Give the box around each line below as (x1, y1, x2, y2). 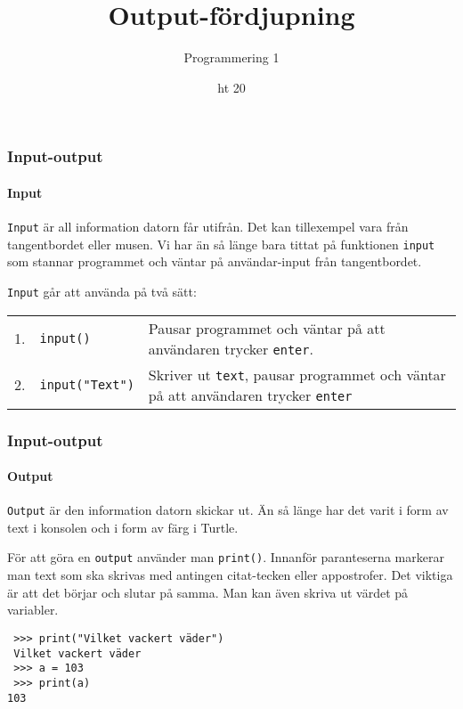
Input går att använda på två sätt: (7, 281, 197, 300)
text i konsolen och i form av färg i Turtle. (7, 517, 239, 536)
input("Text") (39, 377, 134, 392)
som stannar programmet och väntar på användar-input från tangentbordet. (7, 252, 422, 271)
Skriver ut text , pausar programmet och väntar (148, 363, 446, 385)
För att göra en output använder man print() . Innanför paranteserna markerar (7, 548, 444, 566)
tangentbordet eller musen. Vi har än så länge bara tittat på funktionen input (7, 234, 435, 253)
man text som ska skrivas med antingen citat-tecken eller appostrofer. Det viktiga (7, 566, 453, 584)
